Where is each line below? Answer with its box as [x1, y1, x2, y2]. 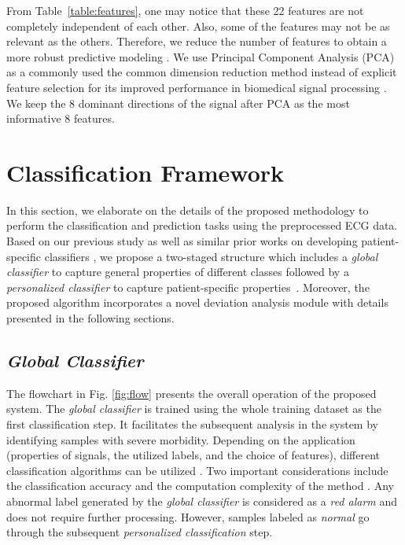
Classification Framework [6, 156, 285, 188]
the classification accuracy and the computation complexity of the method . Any [6, 477, 394, 494]
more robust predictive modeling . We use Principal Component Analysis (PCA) [6, 48, 395, 64]
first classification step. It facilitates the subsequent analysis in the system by [6, 416, 378, 433]
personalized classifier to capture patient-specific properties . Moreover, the [6, 278, 370, 295]
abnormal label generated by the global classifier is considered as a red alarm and [6, 492, 398, 509]
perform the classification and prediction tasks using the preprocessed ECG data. [6, 217, 398, 234]
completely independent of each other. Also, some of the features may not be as [6, 17, 390, 34]
